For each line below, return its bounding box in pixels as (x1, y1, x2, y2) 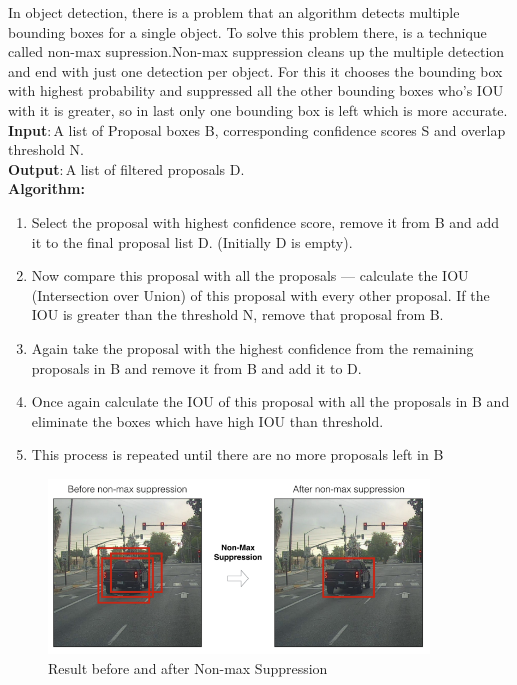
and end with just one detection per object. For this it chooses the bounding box (8, 60, 503, 81)
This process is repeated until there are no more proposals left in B (31, 444, 444, 465)
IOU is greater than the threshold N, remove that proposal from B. (31, 304, 444, 325)
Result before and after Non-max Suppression (48, 658, 328, 678)
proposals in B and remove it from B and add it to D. (31, 357, 362, 378)
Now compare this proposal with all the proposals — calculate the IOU (31, 265, 469, 286)
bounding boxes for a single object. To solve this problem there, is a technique (8, 21, 487, 42)
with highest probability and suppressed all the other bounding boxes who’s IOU (8, 80, 504, 101)
